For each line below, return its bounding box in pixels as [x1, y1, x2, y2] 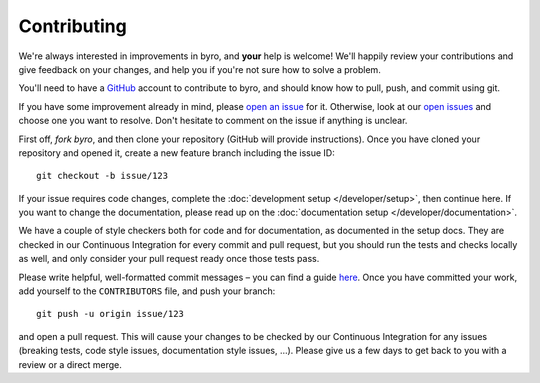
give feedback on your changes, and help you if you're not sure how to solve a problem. [18, 63, 382, 75]
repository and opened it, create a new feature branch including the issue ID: [18, 146, 335, 159]
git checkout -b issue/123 [36, 170, 169, 182]
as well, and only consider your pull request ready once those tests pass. [18, 253, 320, 265]
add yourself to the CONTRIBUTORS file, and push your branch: [18, 285, 276, 297]
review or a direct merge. [18, 358, 122, 370]
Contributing [18, 15, 127, 37]
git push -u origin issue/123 [36, 308, 185, 320]
